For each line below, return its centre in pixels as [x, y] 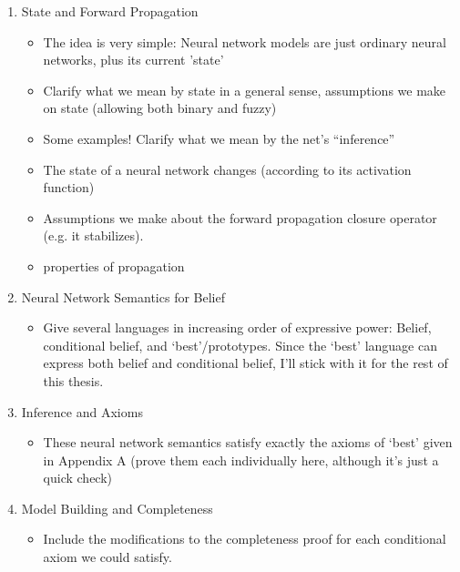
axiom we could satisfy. [107, 557]
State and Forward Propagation [110, 11]
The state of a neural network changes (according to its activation [227, 169]
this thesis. [73, 380]
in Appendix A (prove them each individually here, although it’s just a [241, 460]
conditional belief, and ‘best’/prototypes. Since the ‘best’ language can [240, 345]
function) [69, 187]
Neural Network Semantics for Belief [123, 296]
